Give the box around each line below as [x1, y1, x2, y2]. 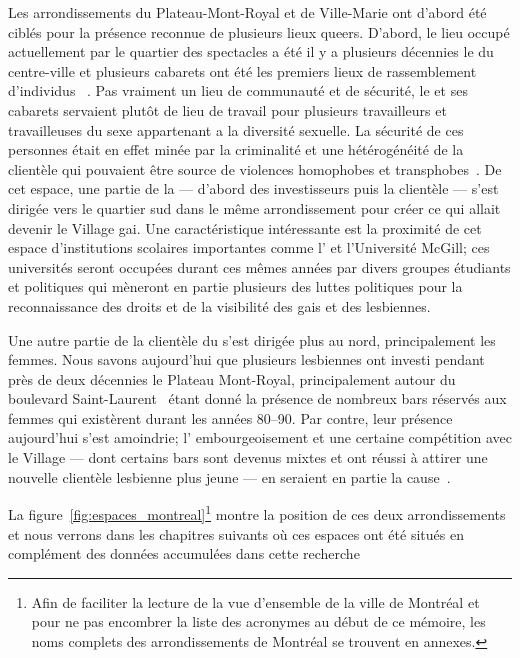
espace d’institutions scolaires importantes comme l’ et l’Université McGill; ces [8, 237, 490, 258]
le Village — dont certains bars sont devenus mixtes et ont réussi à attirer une [8, 447, 488, 468]
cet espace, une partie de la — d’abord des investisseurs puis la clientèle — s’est [8, 178, 499, 199]
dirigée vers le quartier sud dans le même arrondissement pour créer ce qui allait [8, 197, 501, 218]
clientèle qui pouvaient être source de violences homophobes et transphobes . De [8, 158, 502, 179]
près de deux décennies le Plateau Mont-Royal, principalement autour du [8, 368, 456, 389]
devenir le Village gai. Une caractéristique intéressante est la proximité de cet [8, 217, 482, 238]
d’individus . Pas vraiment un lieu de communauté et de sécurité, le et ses [8, 80, 468, 101]
